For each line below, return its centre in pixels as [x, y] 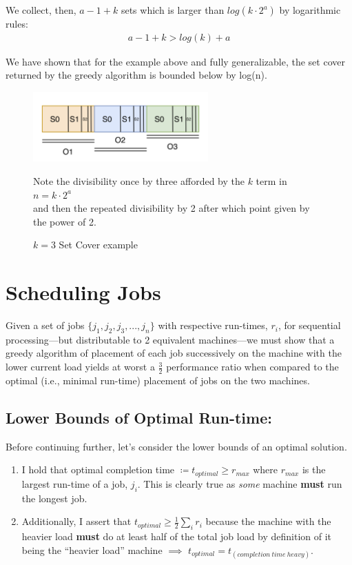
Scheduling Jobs [83, 292]
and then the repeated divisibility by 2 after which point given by [172, 208]
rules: [17, 23]
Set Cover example [98, 245]
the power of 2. [65, 221]
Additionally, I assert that [76, 521]
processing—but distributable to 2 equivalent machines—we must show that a [170, 339]
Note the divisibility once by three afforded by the [139, 181]
